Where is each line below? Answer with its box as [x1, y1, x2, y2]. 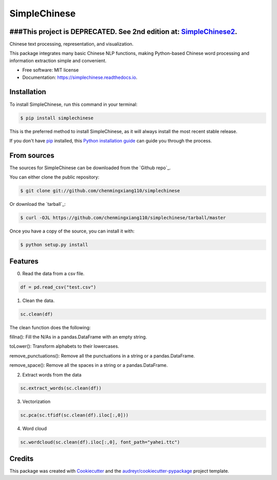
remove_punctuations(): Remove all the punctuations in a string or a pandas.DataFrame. [9, 352, 195, 359]
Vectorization [22, 399, 51, 405]
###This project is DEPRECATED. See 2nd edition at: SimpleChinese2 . [9, 27, 238, 36]
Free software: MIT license [22, 67, 79, 73]
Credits [9, 454, 34, 463]
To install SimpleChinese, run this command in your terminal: [9, 101, 138, 108]
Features [9, 257, 38, 265]
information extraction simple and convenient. [9, 57, 107, 64]
